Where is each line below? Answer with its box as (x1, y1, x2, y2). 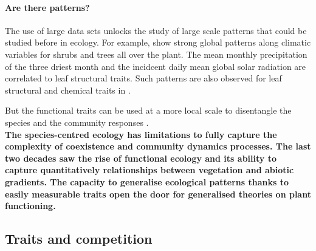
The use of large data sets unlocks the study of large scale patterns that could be (5, 24, 307, 36)
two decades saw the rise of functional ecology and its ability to (5, 151, 276, 164)
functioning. (5, 199, 56, 212)
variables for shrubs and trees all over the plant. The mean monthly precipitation (5, 47, 307, 60)
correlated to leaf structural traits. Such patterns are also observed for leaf (5, 72, 282, 84)
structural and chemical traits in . (5, 83, 131, 96)
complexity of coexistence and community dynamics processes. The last (5, 140, 311, 153)
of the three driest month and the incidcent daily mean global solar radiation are (5, 60, 306, 72)
